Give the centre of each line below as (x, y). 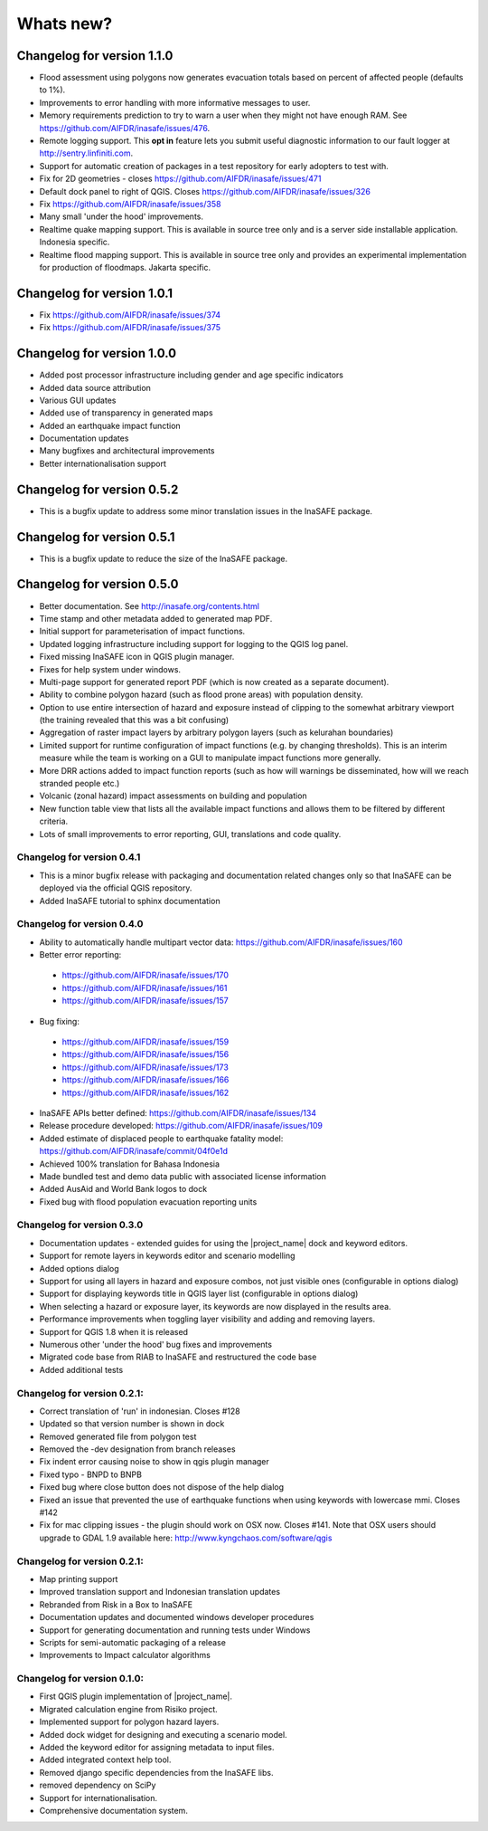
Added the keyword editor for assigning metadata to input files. (157, 1747)
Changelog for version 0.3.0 (80, 1225)
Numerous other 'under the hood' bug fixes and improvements (156, 1344)
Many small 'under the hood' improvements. (121, 216)
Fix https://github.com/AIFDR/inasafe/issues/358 (130, 204)
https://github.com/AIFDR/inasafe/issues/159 (145, 1042)
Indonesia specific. (75, 242)
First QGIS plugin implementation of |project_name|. (136, 1696)
